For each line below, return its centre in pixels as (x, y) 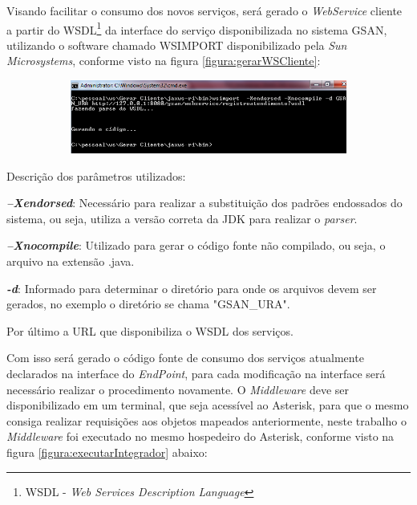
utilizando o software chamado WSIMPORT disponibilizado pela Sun (177, 45)
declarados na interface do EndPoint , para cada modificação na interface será (196, 374)
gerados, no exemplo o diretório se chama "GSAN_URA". (148, 304)
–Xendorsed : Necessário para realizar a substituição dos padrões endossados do (204, 203)
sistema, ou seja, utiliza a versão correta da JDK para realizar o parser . (182, 218)
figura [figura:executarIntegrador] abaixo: (107, 452)
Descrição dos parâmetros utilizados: (96, 175)
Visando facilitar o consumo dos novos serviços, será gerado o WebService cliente (204, 10)
